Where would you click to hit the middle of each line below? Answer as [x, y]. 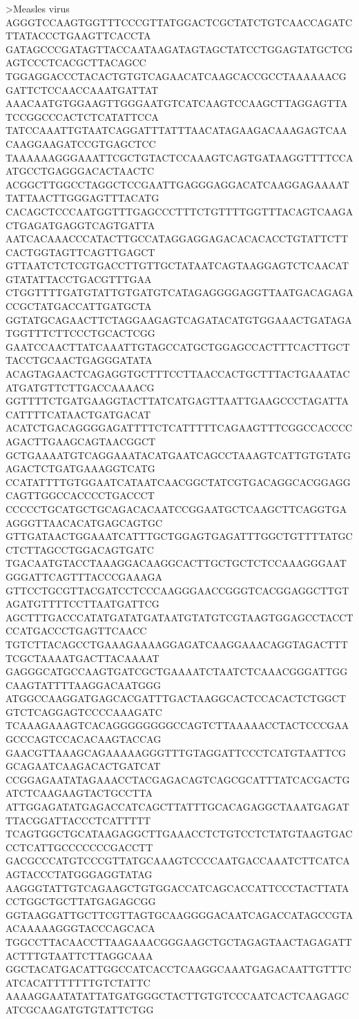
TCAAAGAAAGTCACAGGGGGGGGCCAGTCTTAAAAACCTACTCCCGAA [177, 725]
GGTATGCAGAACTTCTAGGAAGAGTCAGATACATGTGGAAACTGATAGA [179, 319]
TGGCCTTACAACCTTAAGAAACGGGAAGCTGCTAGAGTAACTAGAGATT [179, 941]
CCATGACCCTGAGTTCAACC [76, 631]
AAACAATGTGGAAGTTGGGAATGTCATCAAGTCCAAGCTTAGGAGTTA [177, 103]
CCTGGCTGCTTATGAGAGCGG [81, 901]
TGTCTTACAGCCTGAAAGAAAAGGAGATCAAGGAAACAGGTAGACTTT [177, 644]
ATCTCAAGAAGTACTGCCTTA [79, 793]
